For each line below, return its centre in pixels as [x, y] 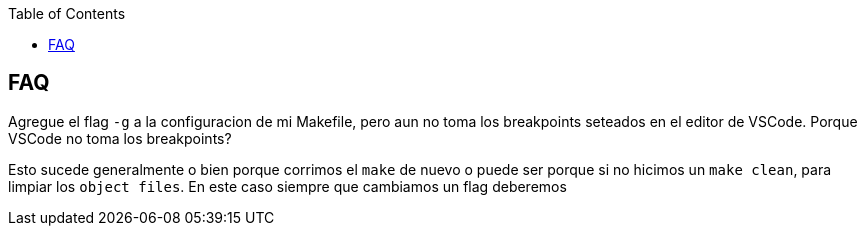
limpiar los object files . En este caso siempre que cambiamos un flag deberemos [287, 186]
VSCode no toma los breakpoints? [120, 138]
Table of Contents [67, 13]
